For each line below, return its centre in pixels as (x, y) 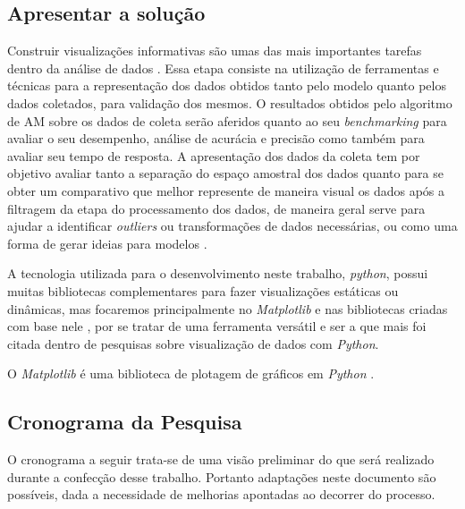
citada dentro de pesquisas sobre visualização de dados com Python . (193, 343)
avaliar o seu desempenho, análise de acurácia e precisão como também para (216, 138)
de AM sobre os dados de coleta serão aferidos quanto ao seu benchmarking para (227, 120)
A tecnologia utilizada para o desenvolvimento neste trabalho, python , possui (218, 273)
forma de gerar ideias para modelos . (107, 243)
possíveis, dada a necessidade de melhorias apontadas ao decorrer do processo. (221, 494)
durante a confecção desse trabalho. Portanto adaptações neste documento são (222, 476)
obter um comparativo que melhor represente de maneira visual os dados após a (226, 190)
